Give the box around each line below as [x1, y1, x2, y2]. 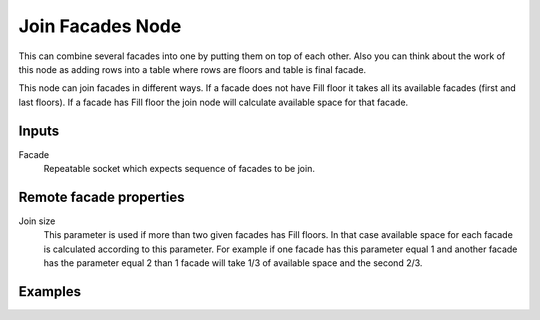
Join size [18, 215, 56, 227]
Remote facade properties [18, 188, 185, 205]
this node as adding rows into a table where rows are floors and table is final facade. [18, 63, 367, 75]
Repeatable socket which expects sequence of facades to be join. [43, 163, 315, 175]
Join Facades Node [18, 15, 182, 37]
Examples [18, 283, 82, 300]
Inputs [18, 122, 60, 139]
